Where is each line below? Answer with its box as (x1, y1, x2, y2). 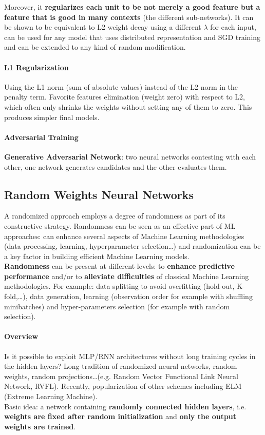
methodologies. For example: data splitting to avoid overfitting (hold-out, (4, 281, 235, 291)
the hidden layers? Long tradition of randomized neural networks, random (4, 361, 237, 371)
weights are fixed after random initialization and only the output (4, 411, 237, 422)
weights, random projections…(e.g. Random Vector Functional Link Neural (4, 370, 238, 381)
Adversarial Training (4, 131, 79, 142)
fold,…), (4, 291, 28, 302)
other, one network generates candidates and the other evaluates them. (4, 161, 227, 172)
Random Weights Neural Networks (4, 186, 194, 202)
